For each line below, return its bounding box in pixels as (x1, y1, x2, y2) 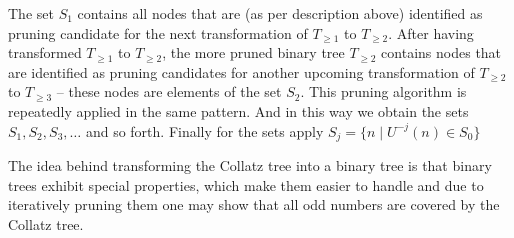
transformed (8, 42, 82, 63)
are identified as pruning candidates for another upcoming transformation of (8, 61, 475, 82)
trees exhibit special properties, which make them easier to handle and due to (8, 174, 484, 195)
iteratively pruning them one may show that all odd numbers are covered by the (8, 194, 500, 215)
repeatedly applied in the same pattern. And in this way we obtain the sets (8, 100, 469, 121)
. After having (388, 22, 474, 43)
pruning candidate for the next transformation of (8, 22, 308, 43)
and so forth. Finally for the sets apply (85, 120, 324, 141)
